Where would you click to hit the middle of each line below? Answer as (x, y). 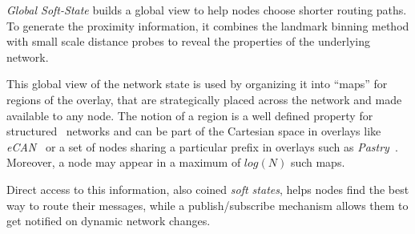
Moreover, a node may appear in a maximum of (124, 162)
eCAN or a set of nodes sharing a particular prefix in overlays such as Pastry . (202, 146)
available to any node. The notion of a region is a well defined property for (190, 115)
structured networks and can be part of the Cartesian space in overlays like (194, 131)
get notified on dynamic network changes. (109, 221)
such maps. (318, 162)
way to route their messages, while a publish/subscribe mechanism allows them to (207, 205)
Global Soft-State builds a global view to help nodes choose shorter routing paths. (207, 10)
